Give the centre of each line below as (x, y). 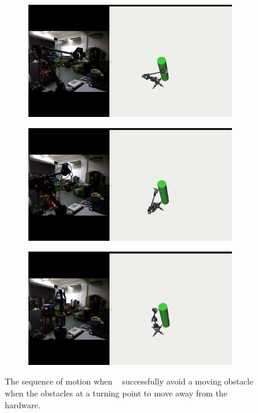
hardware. (23, 404)
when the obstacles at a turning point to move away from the (116, 393)
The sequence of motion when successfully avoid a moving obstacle (129, 381)
